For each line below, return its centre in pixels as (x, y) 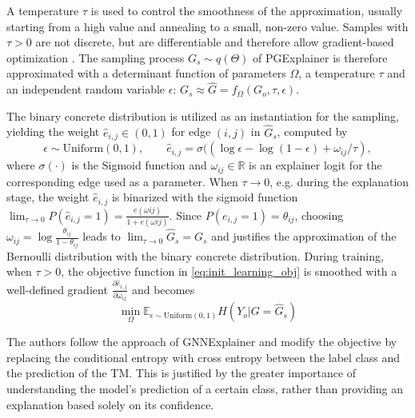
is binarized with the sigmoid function (205, 197)
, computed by (312, 131)
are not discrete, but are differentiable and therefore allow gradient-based (215, 42)
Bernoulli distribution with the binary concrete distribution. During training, (195, 255)
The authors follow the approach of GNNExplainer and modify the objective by (202, 342)
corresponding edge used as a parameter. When (122, 181)
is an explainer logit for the (315, 165)
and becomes (163, 289)
